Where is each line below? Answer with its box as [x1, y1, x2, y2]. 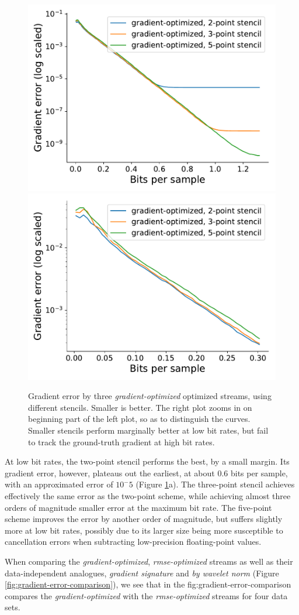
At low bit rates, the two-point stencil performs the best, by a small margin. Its [5, 455, 290, 468]
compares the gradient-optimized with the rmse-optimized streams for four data [5, 589, 288, 602]
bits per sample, [230, 466, 288, 479]
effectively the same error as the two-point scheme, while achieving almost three [5, 489, 291, 501]
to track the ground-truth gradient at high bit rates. [28, 435, 215, 448]
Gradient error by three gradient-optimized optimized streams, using [28, 390, 272, 402]
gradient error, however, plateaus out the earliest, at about [5, 466, 215, 479]
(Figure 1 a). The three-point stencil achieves [135, 478, 295, 490]
